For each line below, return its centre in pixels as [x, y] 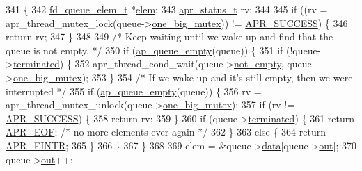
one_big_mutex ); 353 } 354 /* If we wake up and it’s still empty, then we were [183, 77]
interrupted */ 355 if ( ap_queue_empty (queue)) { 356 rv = [134, 91]
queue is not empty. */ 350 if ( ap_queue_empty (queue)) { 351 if [144, 50]
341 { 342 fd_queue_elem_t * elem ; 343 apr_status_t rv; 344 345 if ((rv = [167, 9]
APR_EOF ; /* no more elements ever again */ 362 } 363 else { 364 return [166, 132]
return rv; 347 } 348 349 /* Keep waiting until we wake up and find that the [170, 36]
